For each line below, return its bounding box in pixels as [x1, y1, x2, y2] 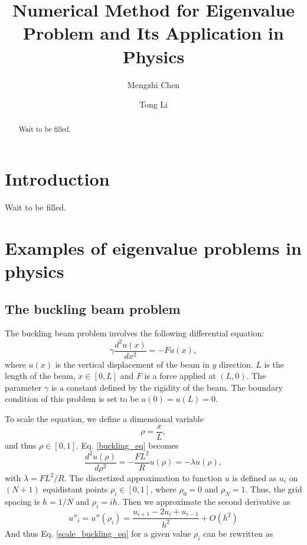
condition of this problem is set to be [5, 392, 139, 405]
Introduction [5, 167, 110, 191]
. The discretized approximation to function [64, 471, 222, 484]
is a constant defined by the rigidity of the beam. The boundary [51, 381, 283, 393]
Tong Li [139, 98, 168, 111]
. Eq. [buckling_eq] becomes [76, 439, 179, 451]
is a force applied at [144, 369, 216, 382]
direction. [218, 358, 253, 370]
